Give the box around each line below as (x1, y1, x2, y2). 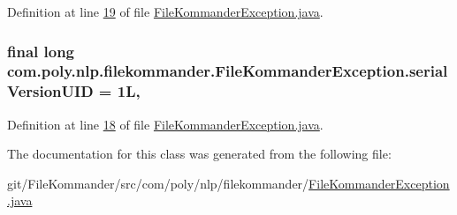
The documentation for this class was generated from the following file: (7, 145, 392, 163)
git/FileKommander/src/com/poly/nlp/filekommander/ (7, 174, 309, 192)
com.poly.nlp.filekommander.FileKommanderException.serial (7, 60, 448, 82)
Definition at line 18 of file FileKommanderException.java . (7, 115, 324, 133)
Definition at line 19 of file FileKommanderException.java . (7, 3, 324, 20)
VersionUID (7, 80, 94, 102)
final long (7, 40, 75, 62)
